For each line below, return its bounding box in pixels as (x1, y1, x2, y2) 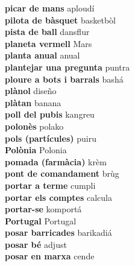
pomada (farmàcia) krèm (5, 155, 107, 168)
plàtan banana (5, 96, 61, 109)
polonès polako (5, 119, 64, 132)
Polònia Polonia (5, 144, 67, 156)
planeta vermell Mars (5, 37, 92, 49)
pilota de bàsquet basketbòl (5, 13, 116, 26)
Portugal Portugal (5, 214, 77, 227)
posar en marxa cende (5, 250, 95, 262)
